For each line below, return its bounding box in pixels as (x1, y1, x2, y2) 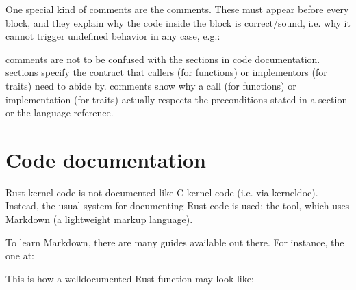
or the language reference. (5, 105, 114, 120)
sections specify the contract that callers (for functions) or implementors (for (5, 65, 327, 79)
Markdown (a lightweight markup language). (5, 212, 193, 226)
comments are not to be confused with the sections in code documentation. (5, 51, 320, 66)
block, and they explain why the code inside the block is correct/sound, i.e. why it (5, 15, 351, 29)
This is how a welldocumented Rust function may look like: (5, 271, 254, 285)
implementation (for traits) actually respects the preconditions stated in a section (5, 92, 348, 106)
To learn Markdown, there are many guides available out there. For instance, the (5, 235, 344, 249)
